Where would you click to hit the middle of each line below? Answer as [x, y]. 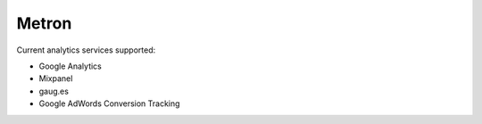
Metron [44, 23]
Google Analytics [70, 66]
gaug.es [54, 91]
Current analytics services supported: [86, 50]
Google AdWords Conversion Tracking [109, 103]
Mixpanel [56, 79]
